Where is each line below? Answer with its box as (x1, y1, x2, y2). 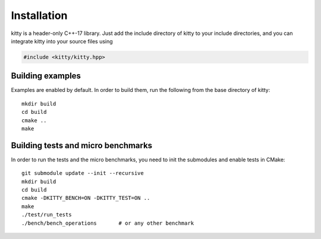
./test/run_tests (21, 211, 72, 218)
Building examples (11, 71, 81, 81)
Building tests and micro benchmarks (11, 140, 153, 151)
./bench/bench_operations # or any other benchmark (21, 219, 194, 227)
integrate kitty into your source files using (11, 37, 113, 44)
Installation (11, 9, 68, 22)
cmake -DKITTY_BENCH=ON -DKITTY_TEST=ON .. (21, 195, 150, 202)
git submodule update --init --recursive (21, 170, 144, 177)
